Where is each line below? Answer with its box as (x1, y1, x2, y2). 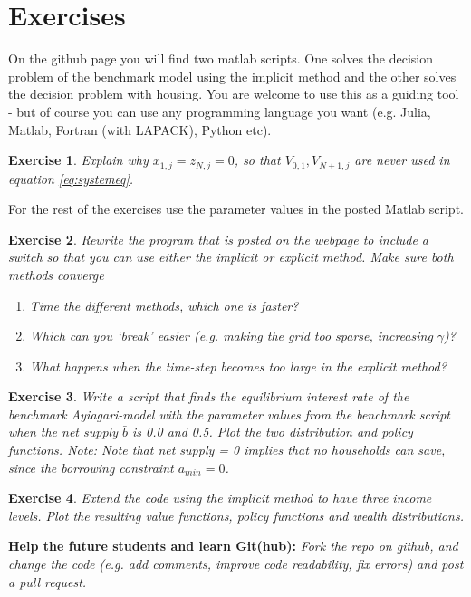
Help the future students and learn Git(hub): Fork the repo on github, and (8, 536, 458, 555)
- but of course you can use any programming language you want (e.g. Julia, (8, 101, 431, 120)
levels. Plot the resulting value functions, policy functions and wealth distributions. (8, 506, 464, 525)
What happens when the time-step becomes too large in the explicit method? (29, 356, 447, 375)
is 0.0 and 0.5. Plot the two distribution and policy (131, 422, 413, 441)
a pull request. (8, 572, 87, 591)
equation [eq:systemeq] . (8, 169, 134, 188)
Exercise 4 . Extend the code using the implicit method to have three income (8, 488, 432, 507)
